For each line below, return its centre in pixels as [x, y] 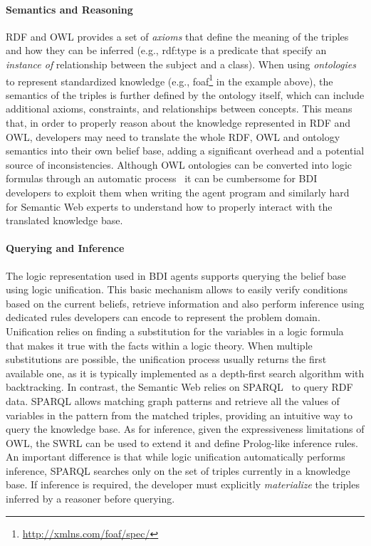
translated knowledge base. [64, 220]
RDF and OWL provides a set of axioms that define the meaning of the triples [177, 36]
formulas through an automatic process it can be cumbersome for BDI [162, 178]
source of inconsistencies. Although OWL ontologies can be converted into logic [179, 164]
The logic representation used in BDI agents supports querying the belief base [176, 275]
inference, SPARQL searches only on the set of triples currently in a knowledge [178, 470]
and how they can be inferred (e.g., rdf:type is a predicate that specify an [166, 50]
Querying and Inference [65, 248]
